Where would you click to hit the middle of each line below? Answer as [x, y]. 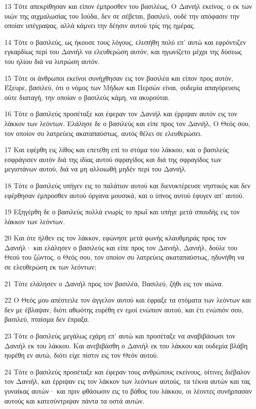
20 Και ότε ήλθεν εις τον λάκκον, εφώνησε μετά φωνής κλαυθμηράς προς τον [115, 238]
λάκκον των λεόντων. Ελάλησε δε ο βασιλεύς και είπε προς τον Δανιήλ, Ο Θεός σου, [128, 123]
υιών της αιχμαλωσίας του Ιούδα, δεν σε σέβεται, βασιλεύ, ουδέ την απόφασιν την [122, 16]
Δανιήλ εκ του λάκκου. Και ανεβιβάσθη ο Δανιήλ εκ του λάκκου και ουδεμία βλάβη [126, 345]
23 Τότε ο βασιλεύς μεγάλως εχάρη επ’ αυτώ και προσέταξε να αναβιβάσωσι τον [120, 336]
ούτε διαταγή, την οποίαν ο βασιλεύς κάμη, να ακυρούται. [87, 97]
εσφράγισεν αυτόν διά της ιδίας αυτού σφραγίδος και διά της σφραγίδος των [113, 159]
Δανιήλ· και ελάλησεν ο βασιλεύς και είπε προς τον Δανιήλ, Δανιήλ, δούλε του [121, 247]
